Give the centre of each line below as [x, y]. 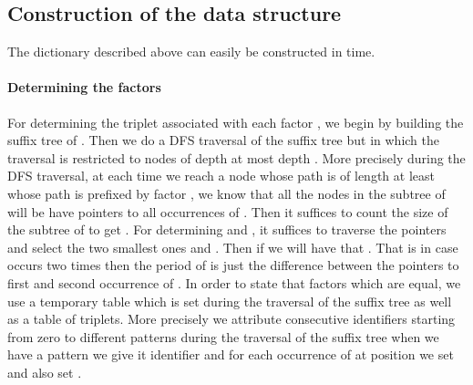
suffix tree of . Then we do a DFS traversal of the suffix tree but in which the [224, 140]
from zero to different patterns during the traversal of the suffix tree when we [223, 336]
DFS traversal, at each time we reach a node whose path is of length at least [221, 176]
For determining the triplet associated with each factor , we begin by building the [236, 122]
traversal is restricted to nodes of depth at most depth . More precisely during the [236, 157]
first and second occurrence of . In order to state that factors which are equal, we [234, 282]
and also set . [45, 372]
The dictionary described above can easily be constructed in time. [191, 52]
